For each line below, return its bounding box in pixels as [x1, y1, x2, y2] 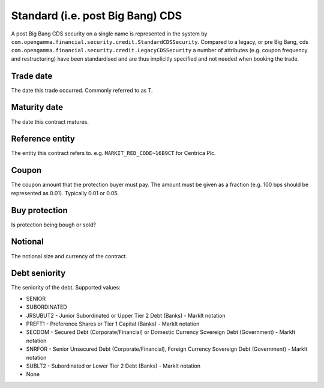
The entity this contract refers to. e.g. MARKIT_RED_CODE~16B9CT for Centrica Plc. [11, 150, 216, 157]
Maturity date [11, 102, 64, 112]
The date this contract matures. [11, 118, 89, 126]
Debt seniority [11, 268, 66, 279]
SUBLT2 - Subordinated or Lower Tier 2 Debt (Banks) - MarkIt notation [26, 362, 201, 369]
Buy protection [11, 205, 68, 216]
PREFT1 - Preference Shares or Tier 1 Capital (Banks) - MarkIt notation [26, 320, 200, 327]
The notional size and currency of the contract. [11, 252, 128, 259]
